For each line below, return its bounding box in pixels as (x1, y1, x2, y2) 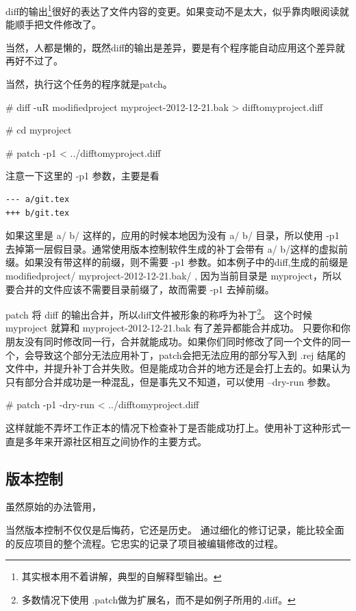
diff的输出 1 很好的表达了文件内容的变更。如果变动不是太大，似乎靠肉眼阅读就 (5, 2, 349, 18)
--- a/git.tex (5, 195, 70, 204)
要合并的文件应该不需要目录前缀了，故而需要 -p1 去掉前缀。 (5, 282, 275, 296)
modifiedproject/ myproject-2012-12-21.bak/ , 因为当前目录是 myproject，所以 (5, 268, 342, 282)
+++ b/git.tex (5, 208, 70, 218)
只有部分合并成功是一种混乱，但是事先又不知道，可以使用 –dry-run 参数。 (5, 374, 336, 388)
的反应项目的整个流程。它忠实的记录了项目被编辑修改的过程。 (5, 536, 283, 550)
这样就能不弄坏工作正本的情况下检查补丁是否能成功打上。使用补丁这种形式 (5, 420, 341, 434)
